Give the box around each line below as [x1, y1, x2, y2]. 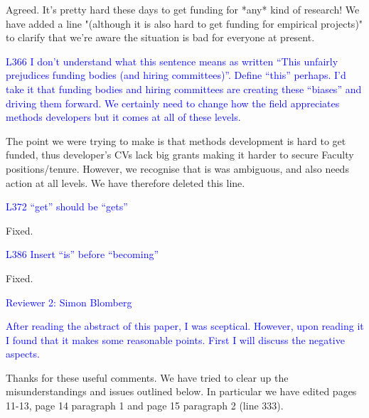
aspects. [6, 346, 40, 361]
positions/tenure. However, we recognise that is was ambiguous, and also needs [6, 161, 349, 176]
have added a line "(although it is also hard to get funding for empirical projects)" [6, 16, 363, 31]
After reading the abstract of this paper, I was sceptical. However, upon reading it [6, 318, 364, 333]
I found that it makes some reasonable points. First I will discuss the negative [6, 332, 345, 347]
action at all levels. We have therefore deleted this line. [6, 175, 245, 190]
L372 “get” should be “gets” [6, 199, 128, 214]
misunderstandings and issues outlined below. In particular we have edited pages [6, 384, 357, 399]
